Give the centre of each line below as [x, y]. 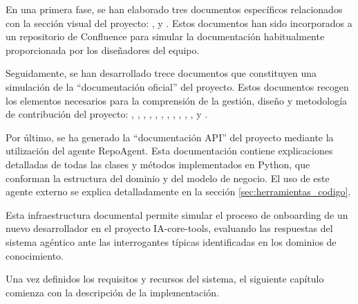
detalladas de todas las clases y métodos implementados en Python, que [158, 164]
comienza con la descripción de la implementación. [112, 292]
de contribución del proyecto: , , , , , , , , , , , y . [107, 114]
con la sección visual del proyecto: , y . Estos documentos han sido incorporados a [179, 23]
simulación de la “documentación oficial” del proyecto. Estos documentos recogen [177, 86]
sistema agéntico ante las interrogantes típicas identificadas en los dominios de [171, 241]
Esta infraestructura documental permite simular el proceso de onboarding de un [177, 214]
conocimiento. [35, 255]
